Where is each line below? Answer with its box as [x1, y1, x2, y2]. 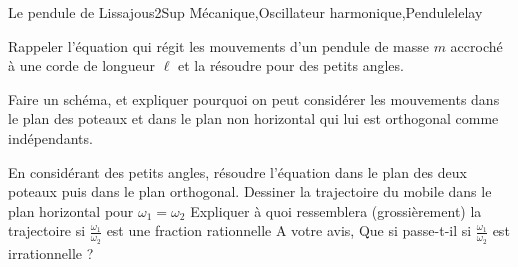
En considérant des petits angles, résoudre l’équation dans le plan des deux [8, 161, 467, 182]
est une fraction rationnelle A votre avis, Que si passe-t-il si [106, 220, 472, 241]
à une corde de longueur [8, 55, 156, 76]
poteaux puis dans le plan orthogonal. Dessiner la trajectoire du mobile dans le [8, 181, 492, 202]
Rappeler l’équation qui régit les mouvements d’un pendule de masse [8, 35, 429, 56]
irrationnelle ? [8, 242, 94, 263]
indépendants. [8, 127, 93, 148]
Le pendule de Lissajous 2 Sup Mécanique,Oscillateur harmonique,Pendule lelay [8, 2, 483, 22]
